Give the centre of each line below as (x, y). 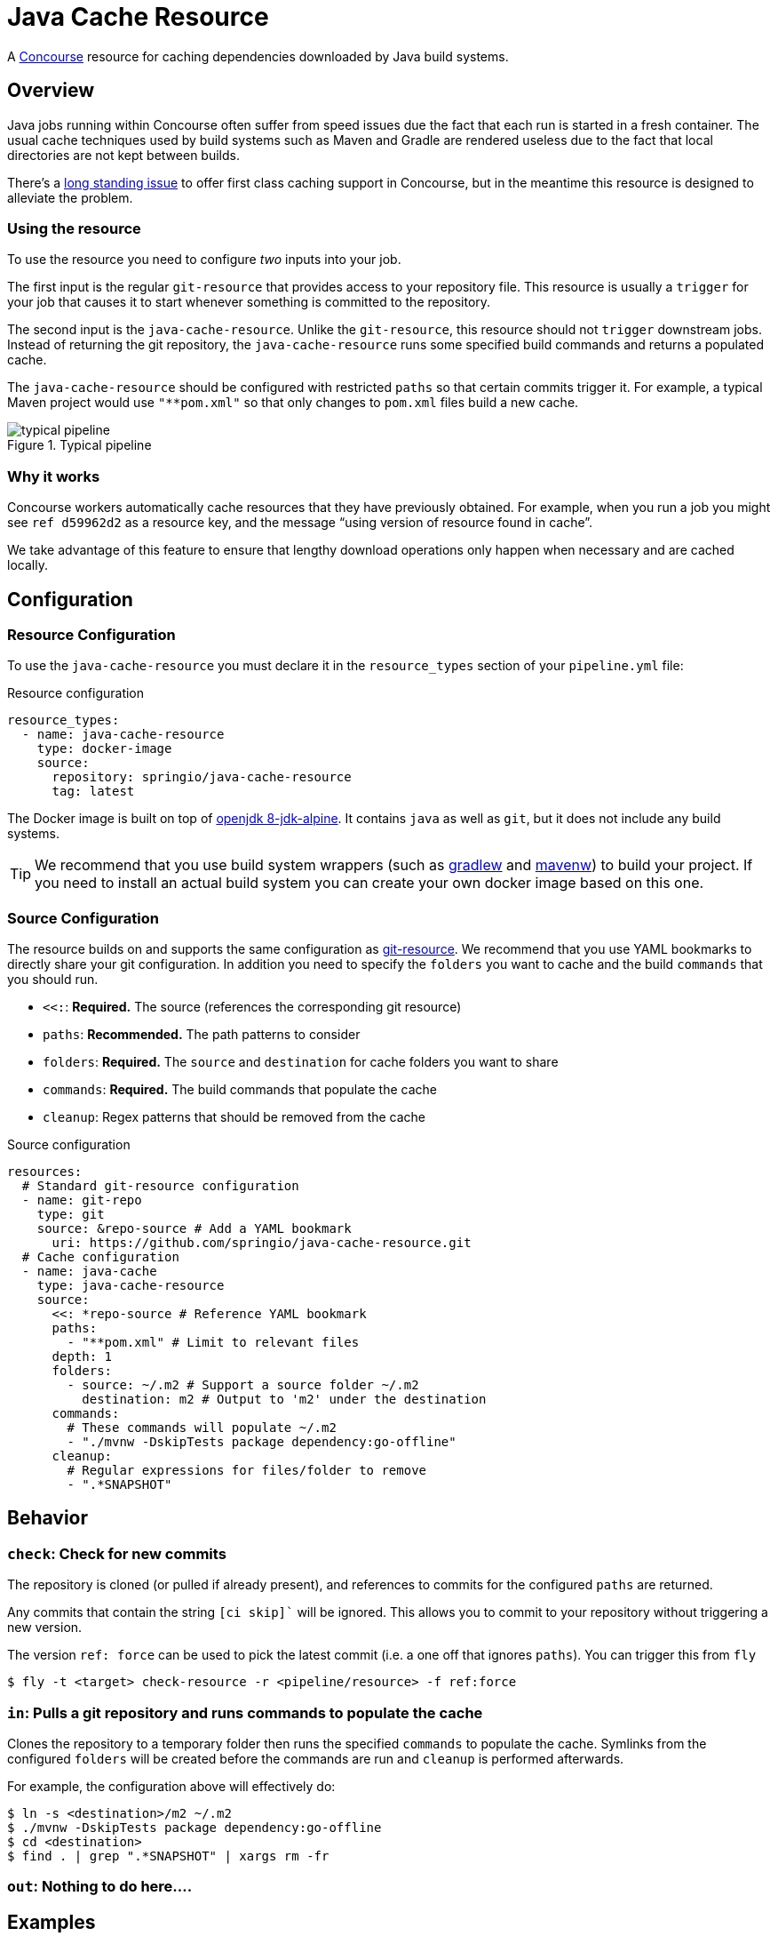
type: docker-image (104, 749)
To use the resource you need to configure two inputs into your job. (204, 260)
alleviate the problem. (70, 197)
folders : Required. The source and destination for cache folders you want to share (301, 1062)
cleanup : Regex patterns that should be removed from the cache (234, 1117)
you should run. (53, 980)
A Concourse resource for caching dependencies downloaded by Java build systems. (258, 56)
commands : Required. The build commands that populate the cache (240, 1090)
